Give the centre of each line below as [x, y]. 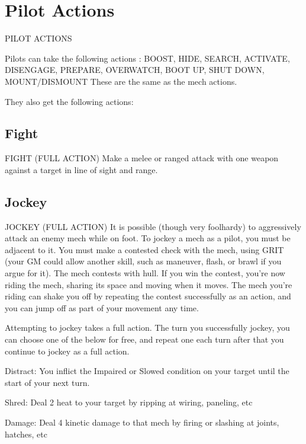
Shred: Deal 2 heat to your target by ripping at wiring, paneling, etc [129, 402]
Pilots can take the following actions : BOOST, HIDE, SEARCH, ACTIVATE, [147, 58]
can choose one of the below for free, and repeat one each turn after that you [144, 339]
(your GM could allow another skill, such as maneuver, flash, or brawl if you [143, 261]
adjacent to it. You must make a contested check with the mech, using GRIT [144, 249]
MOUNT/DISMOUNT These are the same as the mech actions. [121, 81]
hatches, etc [26, 434]
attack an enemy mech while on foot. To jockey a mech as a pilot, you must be [148, 238]
